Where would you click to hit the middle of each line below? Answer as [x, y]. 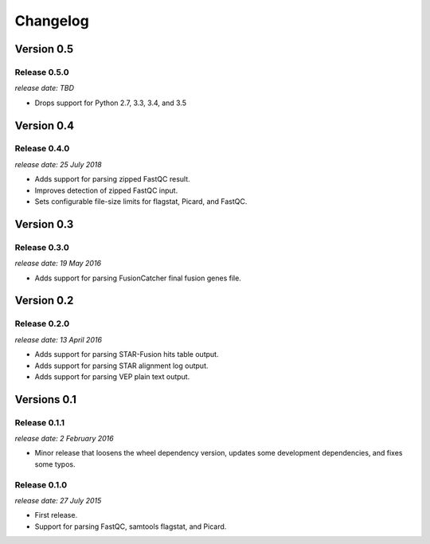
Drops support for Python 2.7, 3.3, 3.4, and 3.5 [111, 103]
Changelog [52, 21]
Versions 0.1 [46, 399]
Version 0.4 [45, 125]
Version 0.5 [44, 49]
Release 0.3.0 [42, 247]
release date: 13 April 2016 [59, 339]
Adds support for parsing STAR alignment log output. [121, 366]
